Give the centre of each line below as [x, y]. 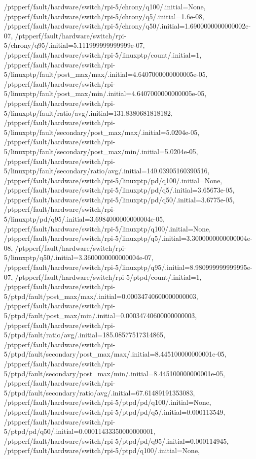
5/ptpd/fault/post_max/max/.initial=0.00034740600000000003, [101, 296]
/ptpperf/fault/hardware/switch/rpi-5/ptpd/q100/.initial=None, [102, 450]
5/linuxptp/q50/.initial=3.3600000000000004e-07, [79, 257]
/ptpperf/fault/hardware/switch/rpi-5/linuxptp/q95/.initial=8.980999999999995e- [128, 267]
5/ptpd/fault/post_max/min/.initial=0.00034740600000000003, [100, 315]
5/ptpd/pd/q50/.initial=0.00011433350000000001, [80, 431]
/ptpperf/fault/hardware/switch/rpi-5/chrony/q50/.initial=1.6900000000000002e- [128, 26]
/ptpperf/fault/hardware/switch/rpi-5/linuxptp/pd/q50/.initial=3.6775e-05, [119, 199]
